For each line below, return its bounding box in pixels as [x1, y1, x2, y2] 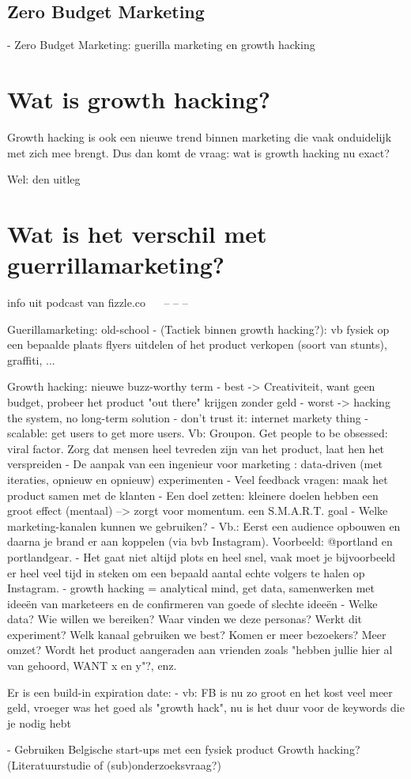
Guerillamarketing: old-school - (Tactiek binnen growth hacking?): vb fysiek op [7, 320, 390, 337]
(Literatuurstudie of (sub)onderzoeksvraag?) [7, 757, 221, 773]
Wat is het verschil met [7, 217, 267, 249]
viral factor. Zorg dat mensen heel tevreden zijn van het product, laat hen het [7, 440, 385, 456]
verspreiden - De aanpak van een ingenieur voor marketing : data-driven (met [7, 456, 383, 472]
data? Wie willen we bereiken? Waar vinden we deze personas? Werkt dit [7, 611, 363, 627]
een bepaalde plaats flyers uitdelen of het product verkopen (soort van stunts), [7, 336, 387, 353]
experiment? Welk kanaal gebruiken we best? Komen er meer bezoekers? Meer [7, 626, 386, 642]
